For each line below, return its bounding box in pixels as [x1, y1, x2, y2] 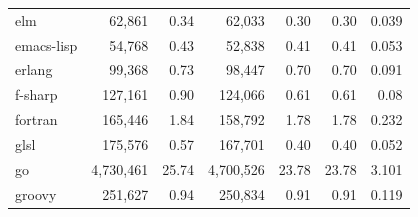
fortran [15, 109, 58, 130]
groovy [15, 183, 57, 204]
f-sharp [15, 84, 58, 105]
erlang [15, 59, 53, 80]
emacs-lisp [15, 34, 78, 55]
